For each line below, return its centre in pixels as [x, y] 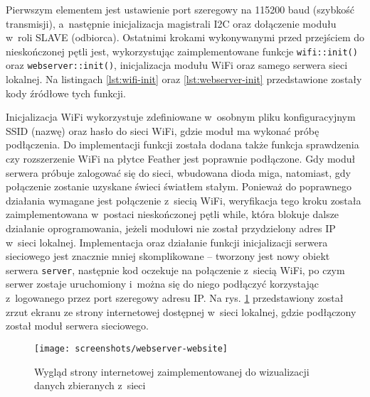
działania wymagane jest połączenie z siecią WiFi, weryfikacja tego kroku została [184, 200]
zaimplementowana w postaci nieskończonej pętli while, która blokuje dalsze [173, 214]
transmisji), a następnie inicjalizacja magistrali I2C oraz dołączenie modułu [171, 23]
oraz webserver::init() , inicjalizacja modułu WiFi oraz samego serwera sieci [177, 65]
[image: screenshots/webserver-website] [131, 348]
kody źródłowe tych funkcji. [66, 93]
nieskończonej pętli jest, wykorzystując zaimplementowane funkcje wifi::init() [182, 51]
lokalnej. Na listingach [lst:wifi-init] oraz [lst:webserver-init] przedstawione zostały [184, 79]
